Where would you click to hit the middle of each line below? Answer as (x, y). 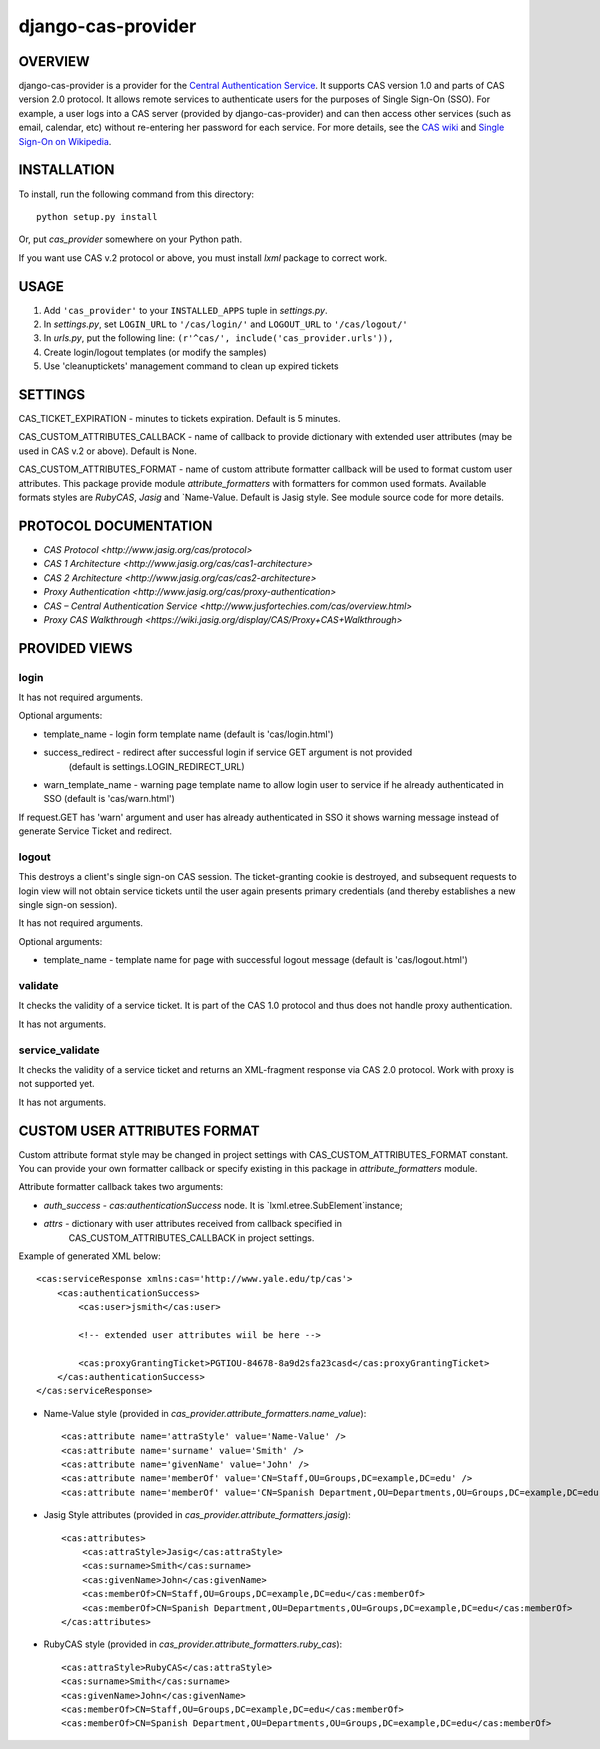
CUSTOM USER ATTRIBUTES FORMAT (139, 1130)
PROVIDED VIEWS (76, 648)
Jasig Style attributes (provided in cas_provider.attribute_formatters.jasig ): (197, 1515)
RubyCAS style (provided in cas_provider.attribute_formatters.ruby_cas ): (193, 1644)
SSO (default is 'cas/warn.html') (109, 799)
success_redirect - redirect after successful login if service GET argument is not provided (228, 752)
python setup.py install (97, 216)
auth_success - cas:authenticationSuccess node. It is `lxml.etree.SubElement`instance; (223, 1205)
